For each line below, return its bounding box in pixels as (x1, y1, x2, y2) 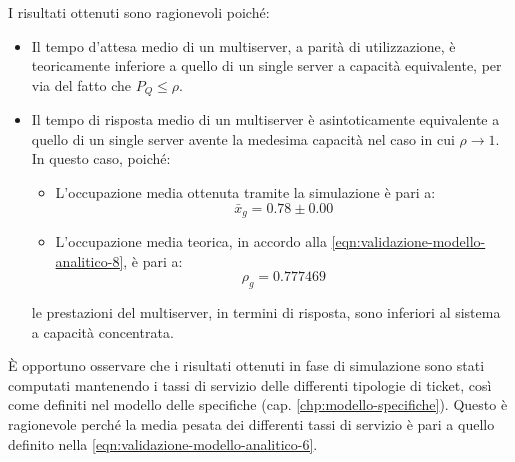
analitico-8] (55, 250, 124, 271)
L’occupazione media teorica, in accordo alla (55, 231, 327, 252)
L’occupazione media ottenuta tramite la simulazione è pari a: (55, 182, 436, 203)
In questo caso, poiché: (31, 148, 171, 169)
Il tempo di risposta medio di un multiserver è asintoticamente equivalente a (31, 109, 500, 130)
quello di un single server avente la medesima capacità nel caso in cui (31, 128, 455, 149)
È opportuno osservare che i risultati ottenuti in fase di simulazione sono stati (8, 355, 485, 376)
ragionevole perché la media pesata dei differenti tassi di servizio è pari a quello (8, 414, 495, 435)
